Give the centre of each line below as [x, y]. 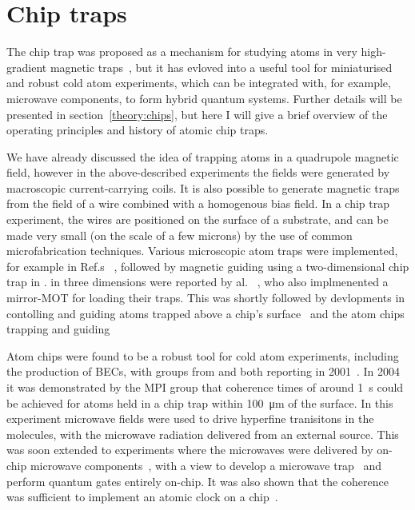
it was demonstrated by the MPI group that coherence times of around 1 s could [205, 387]
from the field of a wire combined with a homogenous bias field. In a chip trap [198, 203]
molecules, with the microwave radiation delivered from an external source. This [203, 434]
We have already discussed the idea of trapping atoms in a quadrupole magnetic [203, 156]
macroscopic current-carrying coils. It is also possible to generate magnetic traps [203, 187]
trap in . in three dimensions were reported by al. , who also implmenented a [198, 282]
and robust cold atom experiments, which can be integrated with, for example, [199, 83]
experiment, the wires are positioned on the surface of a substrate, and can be [198, 219]
